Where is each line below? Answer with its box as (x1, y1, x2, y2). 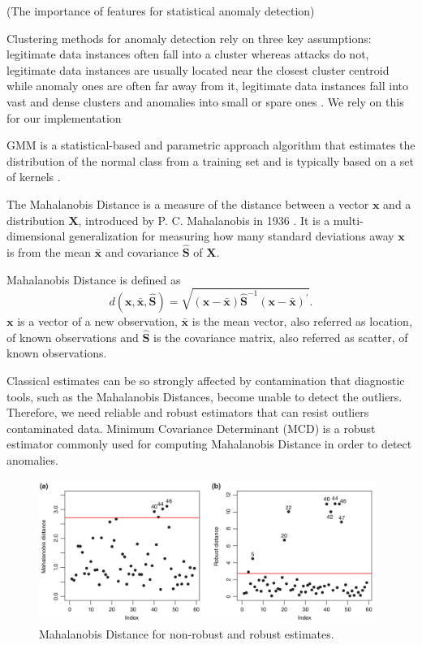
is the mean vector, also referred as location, (192, 313, 412, 329)
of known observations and (6, 328, 139, 345)
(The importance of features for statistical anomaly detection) (6, 2, 315, 19)
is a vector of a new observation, (17, 313, 178, 329)
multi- (333, 211, 364, 228)
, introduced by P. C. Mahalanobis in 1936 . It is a (78, 211, 330, 228)
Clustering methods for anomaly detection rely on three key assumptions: (6, 29, 372, 46)
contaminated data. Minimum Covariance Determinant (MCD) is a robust (6, 419, 376, 436)
